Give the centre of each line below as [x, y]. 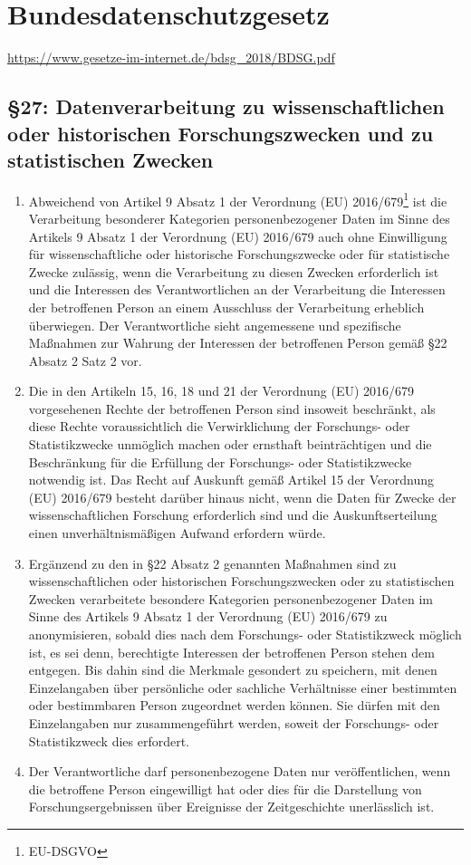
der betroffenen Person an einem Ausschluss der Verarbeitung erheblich [226, 307]
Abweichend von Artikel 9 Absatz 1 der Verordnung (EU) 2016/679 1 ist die [238, 199]
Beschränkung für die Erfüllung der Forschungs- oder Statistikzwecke [220, 461]
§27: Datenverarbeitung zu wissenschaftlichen [226, 106]
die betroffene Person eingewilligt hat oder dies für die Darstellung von [225, 788]
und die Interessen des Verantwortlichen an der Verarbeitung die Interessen [237, 289]
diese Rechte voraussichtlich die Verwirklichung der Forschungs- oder [219, 426]
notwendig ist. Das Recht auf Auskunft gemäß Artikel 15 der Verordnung [231, 480]
